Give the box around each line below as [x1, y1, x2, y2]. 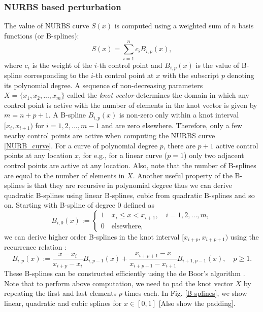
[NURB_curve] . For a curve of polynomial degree [4, 140, 158, 150]
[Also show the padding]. [158, 297, 236, 308]
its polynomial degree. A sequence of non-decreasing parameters [4, 80, 203, 90]
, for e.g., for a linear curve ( [78, 150, 168, 161]
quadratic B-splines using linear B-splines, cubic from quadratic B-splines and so [4, 189, 255, 200]
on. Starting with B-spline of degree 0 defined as [4, 200, 154, 210]
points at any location [4, 150, 73, 161]
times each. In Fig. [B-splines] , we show [124, 288, 247, 298]
